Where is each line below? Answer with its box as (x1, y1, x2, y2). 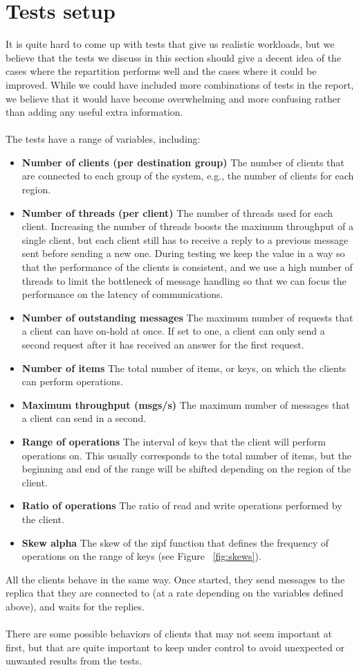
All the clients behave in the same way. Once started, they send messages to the (6, 572, 345, 586)
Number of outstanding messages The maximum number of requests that (21, 310, 353, 324)
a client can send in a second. (21, 411, 147, 425)
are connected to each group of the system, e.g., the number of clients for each (21, 168, 354, 183)
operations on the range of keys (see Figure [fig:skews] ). (21, 549, 261, 563)
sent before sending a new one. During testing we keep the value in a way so (21, 246, 345, 261)
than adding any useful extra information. (6, 105, 183, 119)
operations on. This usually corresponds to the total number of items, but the (21, 448, 352, 462)
